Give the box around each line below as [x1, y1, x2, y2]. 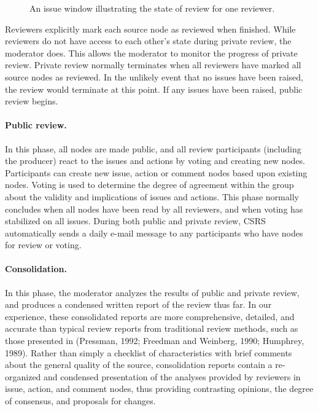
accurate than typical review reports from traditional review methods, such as [5, 322, 298, 335]
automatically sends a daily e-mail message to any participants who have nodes [5, 226, 303, 239]
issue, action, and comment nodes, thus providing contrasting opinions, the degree [5, 382, 314, 395]
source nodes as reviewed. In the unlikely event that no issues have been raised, [5, 70, 303, 83]
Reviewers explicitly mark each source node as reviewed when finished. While [5, 22, 296, 35]
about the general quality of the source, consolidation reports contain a [5, 358, 273, 371]
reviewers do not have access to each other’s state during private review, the [5, 34, 292, 47]
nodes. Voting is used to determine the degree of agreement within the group [5, 178, 294, 191]
